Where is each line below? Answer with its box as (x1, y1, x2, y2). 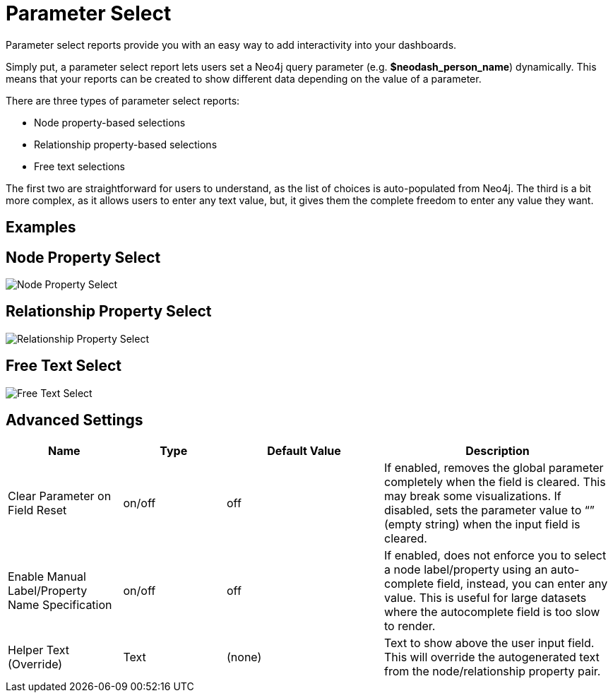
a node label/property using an (384, 562, 548, 576)
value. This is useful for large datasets (384, 590, 587, 605)
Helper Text (8, 642, 70, 657)
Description (465, 443, 530, 458)
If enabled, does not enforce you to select (384, 548, 607, 562)
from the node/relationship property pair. (384, 663, 601, 678)
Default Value (267, 443, 341, 458)
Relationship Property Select (6, 302, 212, 321)
